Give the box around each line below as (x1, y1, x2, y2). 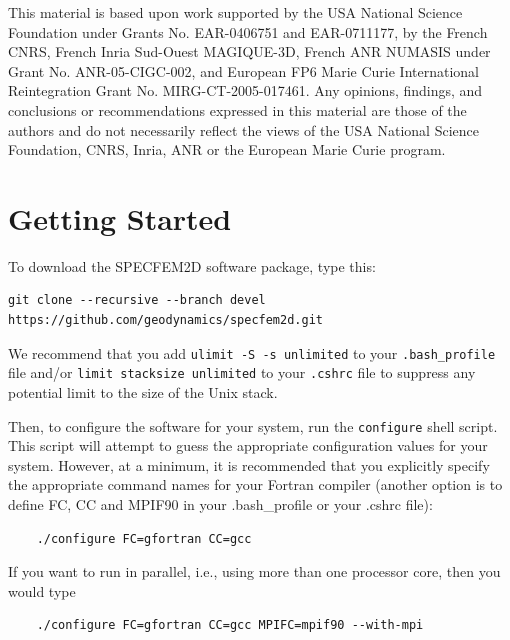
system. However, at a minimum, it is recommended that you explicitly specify (8, 454, 490, 475)
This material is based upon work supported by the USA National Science (8, 2, 463, 22)
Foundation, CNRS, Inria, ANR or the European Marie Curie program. (8, 139, 446, 160)
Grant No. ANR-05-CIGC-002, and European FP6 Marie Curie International (8, 60, 479, 81)
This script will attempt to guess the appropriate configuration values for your (8, 435, 488, 456)
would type (8, 580, 76, 601)
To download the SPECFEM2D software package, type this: (8, 255, 376, 276)
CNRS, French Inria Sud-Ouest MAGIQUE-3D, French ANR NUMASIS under (8, 41, 491, 62)
